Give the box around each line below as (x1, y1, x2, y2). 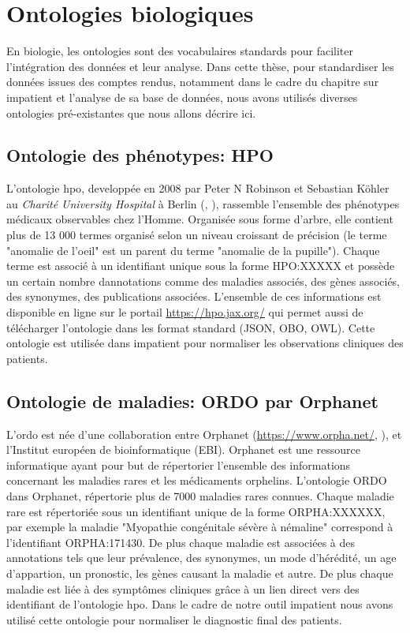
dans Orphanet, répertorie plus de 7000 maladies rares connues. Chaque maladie (6, 488, 394, 504)
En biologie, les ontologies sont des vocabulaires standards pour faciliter (6, 43, 353, 59)
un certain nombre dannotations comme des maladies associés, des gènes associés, (6, 272, 400, 289)
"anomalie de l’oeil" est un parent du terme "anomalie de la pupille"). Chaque (6, 242, 380, 258)
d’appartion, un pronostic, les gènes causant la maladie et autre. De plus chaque (6, 564, 393, 581)
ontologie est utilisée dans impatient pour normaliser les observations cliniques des (6, 335, 404, 351)
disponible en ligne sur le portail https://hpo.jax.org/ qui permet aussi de (6, 304, 363, 320)
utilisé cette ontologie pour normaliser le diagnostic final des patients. (6, 611, 342, 627)
